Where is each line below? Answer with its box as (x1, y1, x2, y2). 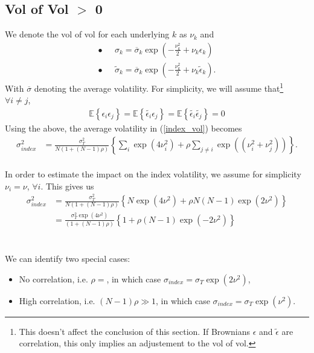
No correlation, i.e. (19, 272, 88, 285)
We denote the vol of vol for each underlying (5, 28, 170, 40)
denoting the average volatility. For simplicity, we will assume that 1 (34, 80, 284, 94)
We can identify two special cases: (5, 252, 130, 265)
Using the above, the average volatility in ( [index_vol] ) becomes (5, 121, 242, 134)
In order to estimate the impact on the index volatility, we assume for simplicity (5, 167, 301, 180)
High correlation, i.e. (19, 294, 95, 307)
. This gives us (40, 179, 94, 192)
